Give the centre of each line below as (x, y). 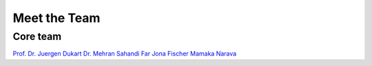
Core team (37, 36)
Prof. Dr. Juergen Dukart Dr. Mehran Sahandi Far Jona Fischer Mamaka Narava (125, 54)
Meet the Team (56, 18)
